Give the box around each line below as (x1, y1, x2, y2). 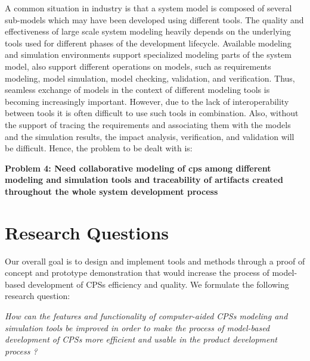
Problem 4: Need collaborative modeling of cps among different (5, 161, 271, 174)
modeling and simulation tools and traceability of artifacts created (5, 173, 283, 186)
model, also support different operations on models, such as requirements (5, 60, 271, 72)
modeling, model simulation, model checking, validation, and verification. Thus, (5, 71, 295, 84)
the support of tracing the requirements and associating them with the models (5, 118, 291, 130)
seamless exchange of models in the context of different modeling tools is (5, 83, 270, 96)
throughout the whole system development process (5, 185, 218, 197)
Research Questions (5, 220, 169, 244)
